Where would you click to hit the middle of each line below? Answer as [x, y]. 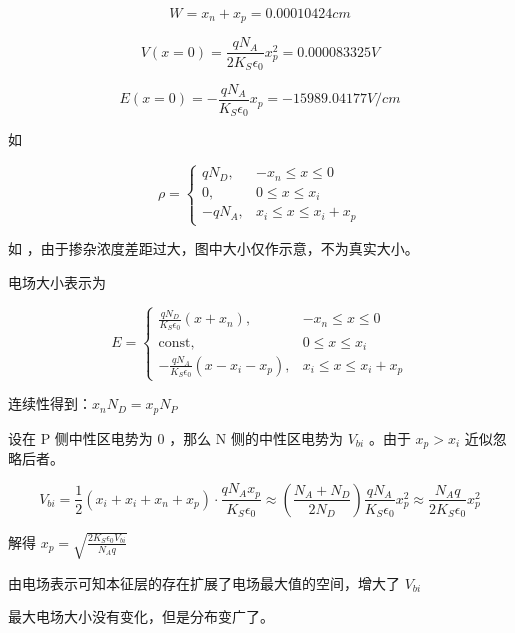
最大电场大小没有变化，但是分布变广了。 [141, 616]
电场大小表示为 [57, 281]
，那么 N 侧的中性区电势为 [256, 437]
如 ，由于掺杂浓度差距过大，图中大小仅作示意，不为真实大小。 [213, 248]
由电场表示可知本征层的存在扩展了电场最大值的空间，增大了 [204, 582]
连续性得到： [50, 403]
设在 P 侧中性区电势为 [80, 437]
